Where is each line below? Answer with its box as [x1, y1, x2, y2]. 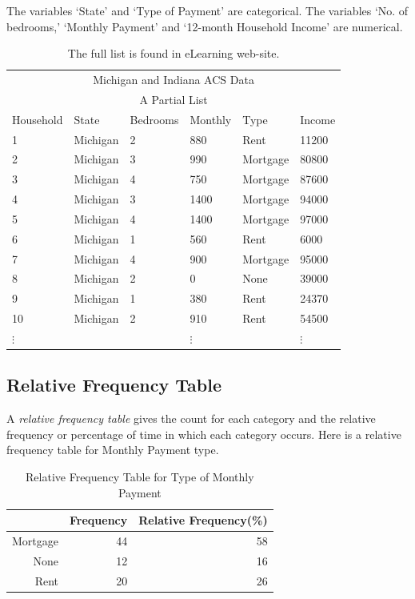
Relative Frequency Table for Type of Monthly [26, 468, 254, 485]
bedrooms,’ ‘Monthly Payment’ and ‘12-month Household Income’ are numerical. [6, 18, 403, 34]
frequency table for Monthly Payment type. [6, 441, 219, 458]
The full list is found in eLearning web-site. [67, 45, 280, 62]
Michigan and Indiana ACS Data [93, 71, 254, 88]
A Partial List [139, 90, 208, 107]
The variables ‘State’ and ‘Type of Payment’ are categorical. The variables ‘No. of [6, 2, 409, 18]
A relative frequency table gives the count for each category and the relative [6, 410, 376, 427]
